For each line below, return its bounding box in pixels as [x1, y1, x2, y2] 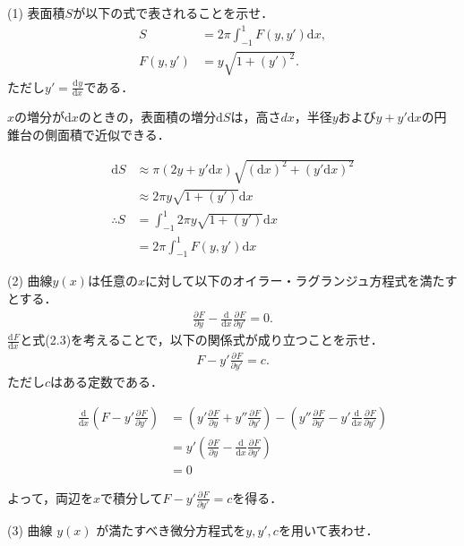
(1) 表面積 [7, 4, 65, 21]
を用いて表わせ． [278, 521, 379, 540]
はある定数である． [50, 372, 163, 391]
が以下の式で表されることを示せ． [73, 4, 274, 21]
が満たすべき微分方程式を [96, 521, 246, 540]
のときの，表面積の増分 [78, 107, 216, 126]
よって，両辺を [7, 488, 93, 507]
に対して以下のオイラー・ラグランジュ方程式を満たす [144, 271, 458, 290]
